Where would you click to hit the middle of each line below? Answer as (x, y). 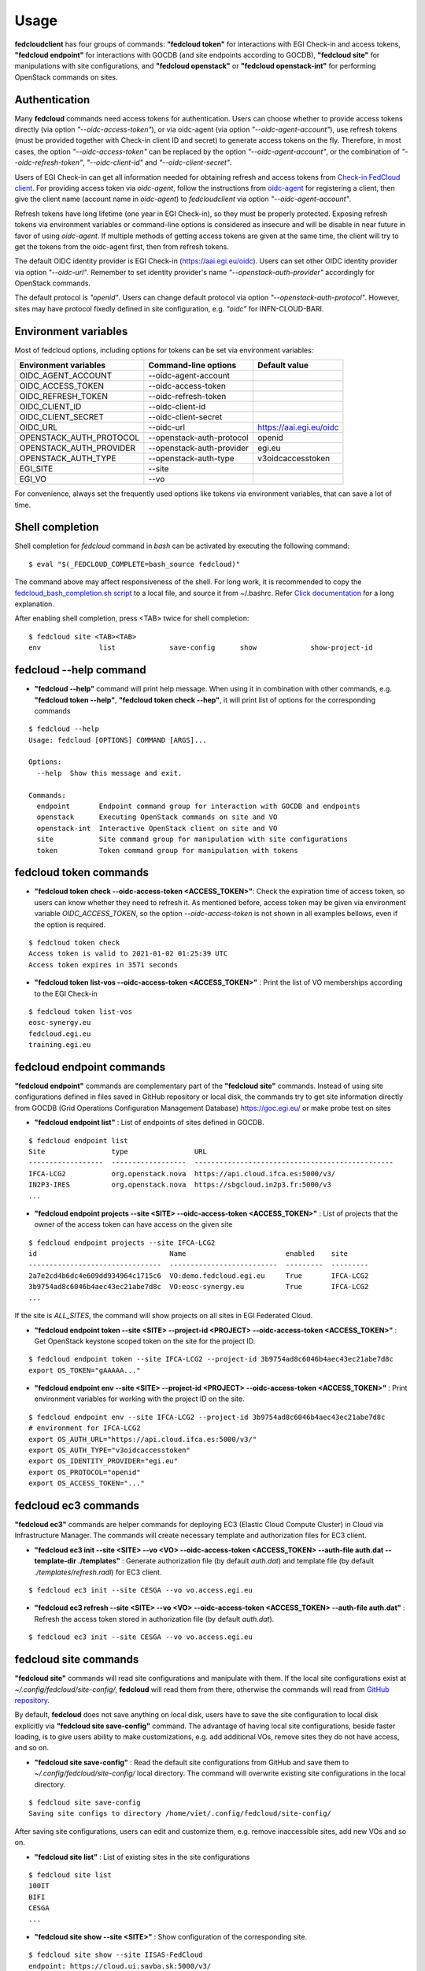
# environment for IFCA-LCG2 (85, 1428)
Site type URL (118, 1152)
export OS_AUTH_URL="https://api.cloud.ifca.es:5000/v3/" (143, 1439)
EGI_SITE (36, 469)
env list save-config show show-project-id (201, 648)
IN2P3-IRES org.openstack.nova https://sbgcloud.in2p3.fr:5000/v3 (180, 1185)
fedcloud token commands (82, 872)
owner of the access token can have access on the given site (133, 1224)
